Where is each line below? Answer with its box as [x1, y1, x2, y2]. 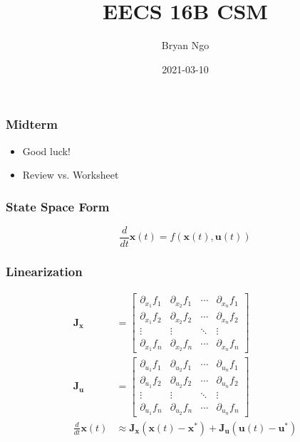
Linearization [6, 263, 83, 280]
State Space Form [6, 197, 110, 215]
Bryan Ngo [161, 38, 210, 53]
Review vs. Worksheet [22, 167, 119, 182]
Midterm [6, 115, 58, 133]
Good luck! [22, 143, 71, 158]
